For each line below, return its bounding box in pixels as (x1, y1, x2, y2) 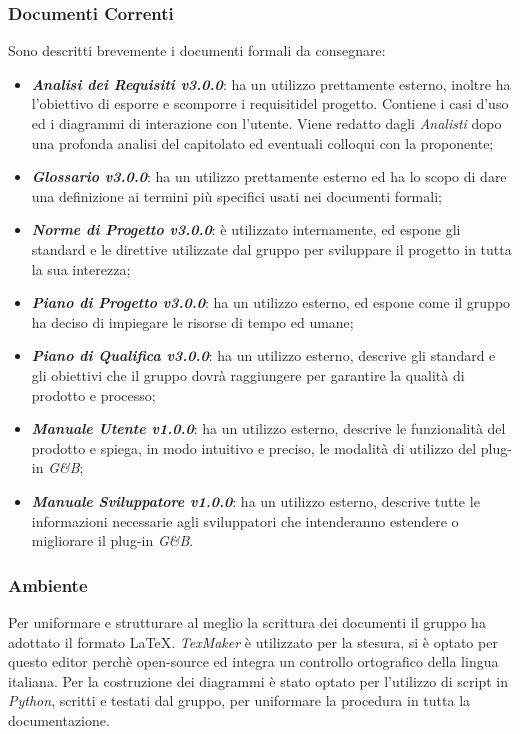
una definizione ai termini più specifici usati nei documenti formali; (31, 185, 442, 206)
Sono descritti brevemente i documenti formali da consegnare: (8, 40, 386, 61)
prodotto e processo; (31, 384, 156, 405)
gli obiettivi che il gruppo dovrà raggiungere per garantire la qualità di (31, 364, 465, 385)
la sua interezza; (31, 258, 131, 279)
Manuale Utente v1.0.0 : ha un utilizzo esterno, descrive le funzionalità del (31, 418, 506, 439)
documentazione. (8, 709, 110, 730)
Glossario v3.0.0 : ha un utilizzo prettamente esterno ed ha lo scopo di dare (31, 166, 507, 187)
